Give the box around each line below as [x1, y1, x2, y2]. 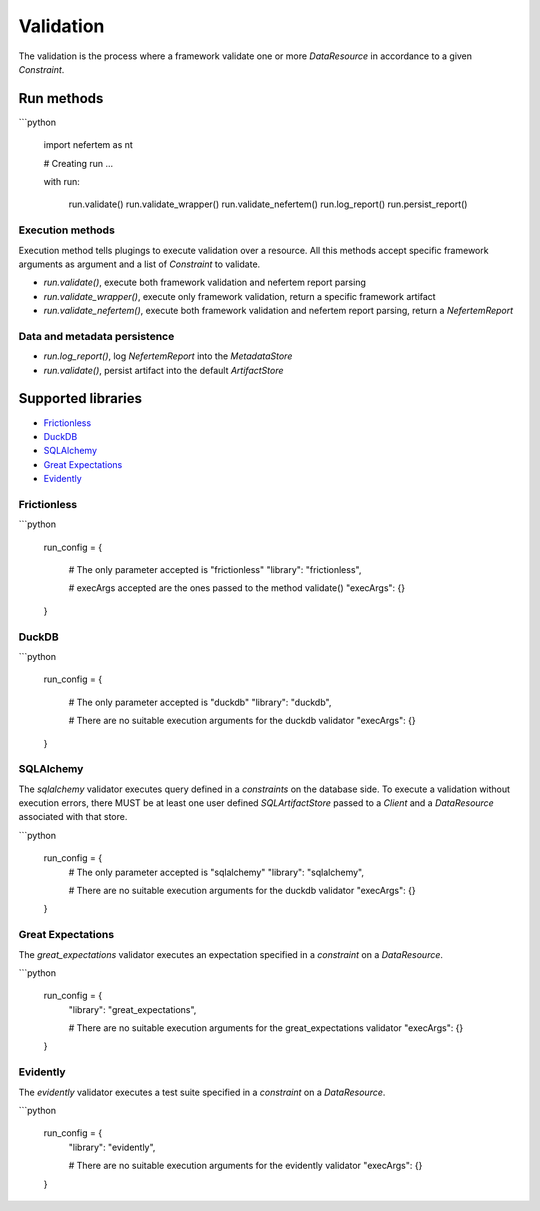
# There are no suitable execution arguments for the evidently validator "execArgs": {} [68, 1160, 423, 1172]
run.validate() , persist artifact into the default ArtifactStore [43, 364, 284, 376]
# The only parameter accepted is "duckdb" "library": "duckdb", [68, 696, 332, 708]
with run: [43, 176, 80, 188]
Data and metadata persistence [18, 329, 175, 343]
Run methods [18, 90, 104, 107]
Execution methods [18, 223, 115, 237]
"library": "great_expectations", [68, 1003, 197, 1015]
